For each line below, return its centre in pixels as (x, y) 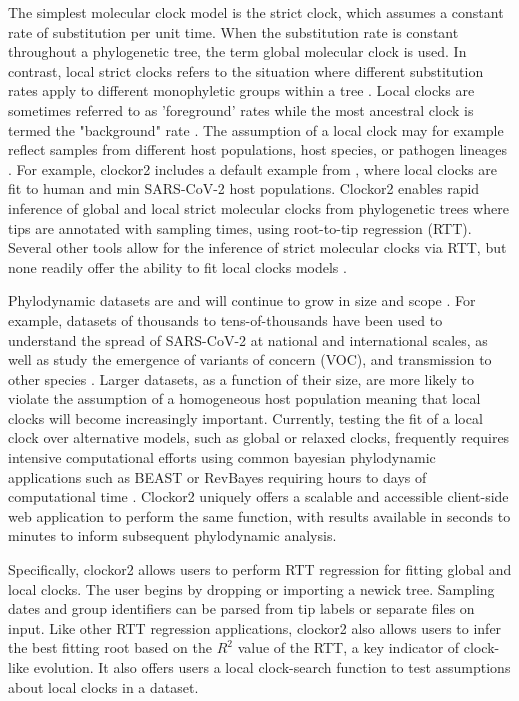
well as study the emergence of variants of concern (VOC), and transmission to (250, 359)
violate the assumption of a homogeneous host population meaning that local (244, 398)
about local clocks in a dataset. (103, 686)
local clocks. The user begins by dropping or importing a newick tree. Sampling (251, 588)
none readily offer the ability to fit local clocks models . (177, 266)
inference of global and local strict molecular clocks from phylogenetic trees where (258, 207)
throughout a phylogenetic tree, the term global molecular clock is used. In (237, 51)
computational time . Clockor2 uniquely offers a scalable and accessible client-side (258, 496)
